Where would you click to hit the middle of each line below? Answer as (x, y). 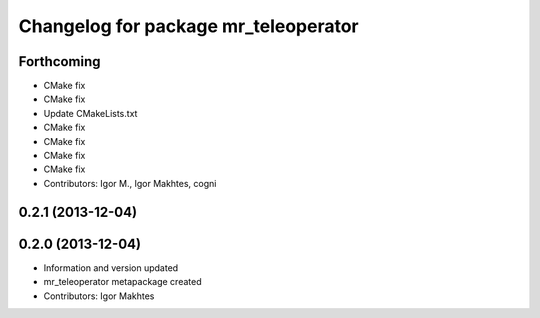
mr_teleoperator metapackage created (122, 282)
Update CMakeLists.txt (90, 113)
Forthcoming (59, 61)
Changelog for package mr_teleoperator (188, 26)
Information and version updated (111, 267)
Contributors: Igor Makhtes (99, 296)
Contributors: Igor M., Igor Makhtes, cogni (130, 183)
